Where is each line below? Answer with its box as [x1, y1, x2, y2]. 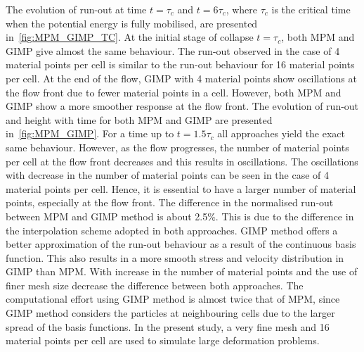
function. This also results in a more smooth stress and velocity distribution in [6, 250, 344, 265]
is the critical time [271, 2, 351, 16]
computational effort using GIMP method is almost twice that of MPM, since [6, 291, 340, 306]
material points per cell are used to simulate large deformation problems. [6, 333, 320, 348]
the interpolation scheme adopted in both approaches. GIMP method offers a [6, 222, 338, 237]
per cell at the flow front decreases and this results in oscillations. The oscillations [6, 153, 358, 168]
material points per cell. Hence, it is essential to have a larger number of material [6, 181, 356, 196]
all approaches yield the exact [217, 126, 346, 141]
